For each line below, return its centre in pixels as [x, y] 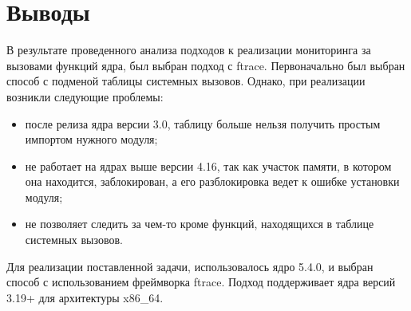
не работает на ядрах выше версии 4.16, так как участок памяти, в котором [208, 165]
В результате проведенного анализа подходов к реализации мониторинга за [189, 50]
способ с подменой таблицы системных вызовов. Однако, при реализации [186, 81]
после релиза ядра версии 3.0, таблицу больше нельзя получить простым [203, 123]
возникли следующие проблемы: [85, 96]
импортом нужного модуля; [91, 139]
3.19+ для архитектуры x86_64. [85, 297]
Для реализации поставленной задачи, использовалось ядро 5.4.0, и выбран [190, 266]
